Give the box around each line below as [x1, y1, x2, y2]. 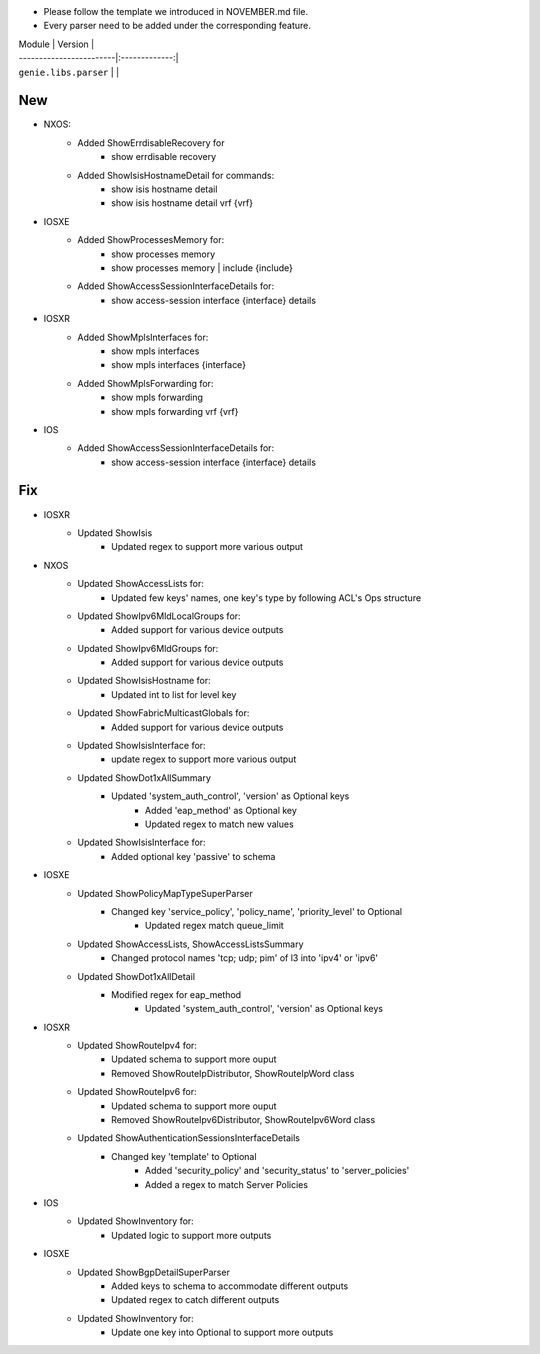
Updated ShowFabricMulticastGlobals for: [77, 707, 250, 719]
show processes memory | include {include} [111, 261, 294, 274]
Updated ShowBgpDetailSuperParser [77, 1266, 230, 1278]
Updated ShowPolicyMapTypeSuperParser [77, 887, 254, 899]
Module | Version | [18, 38, 95, 50]
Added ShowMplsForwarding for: [77, 377, 214, 389]
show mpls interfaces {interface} [111, 359, 247, 371]
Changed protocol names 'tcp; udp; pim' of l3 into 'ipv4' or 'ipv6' [111, 952, 379, 964]
